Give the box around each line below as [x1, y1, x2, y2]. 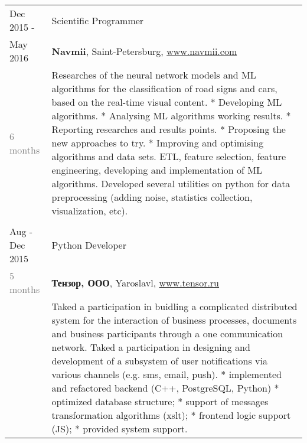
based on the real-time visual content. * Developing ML [51, 95, 282, 109]
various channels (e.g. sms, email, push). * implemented [51, 367, 282, 381]
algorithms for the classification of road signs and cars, [51, 82, 277, 95]
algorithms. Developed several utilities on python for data [51, 177, 290, 190]
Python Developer [51, 238, 126, 252]
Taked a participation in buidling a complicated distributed [51, 299, 298, 313]
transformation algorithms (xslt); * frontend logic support [51, 408, 291, 422]
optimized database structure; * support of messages [51, 395, 269, 408]
